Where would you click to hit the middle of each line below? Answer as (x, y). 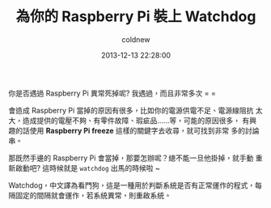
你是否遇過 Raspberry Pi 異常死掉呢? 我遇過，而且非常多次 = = (112, 93)
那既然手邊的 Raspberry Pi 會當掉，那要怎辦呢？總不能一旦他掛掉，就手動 (131, 158)
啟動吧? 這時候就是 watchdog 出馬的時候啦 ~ (87, 168)
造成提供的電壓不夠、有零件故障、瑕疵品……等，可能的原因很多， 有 (136, 120)
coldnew (136, 39)
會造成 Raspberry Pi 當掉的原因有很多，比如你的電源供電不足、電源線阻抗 (131, 110)
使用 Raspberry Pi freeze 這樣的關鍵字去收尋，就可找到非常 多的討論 (144, 130)
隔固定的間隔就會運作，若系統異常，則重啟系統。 (90, 195)
